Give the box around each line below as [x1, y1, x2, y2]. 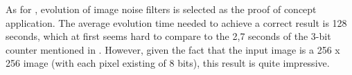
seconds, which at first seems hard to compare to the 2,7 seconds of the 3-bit [6, 29, 331, 43]
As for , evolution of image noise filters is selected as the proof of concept [6, 2, 317, 16]
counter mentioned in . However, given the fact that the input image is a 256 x [6, 42, 340, 56]
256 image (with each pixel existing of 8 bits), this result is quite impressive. [6, 56, 330, 70]
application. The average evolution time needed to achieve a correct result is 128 [6, 15, 347, 30]
